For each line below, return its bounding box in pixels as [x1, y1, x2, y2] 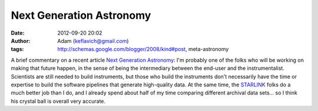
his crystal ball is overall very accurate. [11, 97, 106, 105]
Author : [11, 37, 31, 44]
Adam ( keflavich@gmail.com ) [57, 37, 129, 44]
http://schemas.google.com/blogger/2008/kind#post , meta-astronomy [57, 46, 229, 53]
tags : [11, 46, 24, 53]
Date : [11, 29, 25, 36]
